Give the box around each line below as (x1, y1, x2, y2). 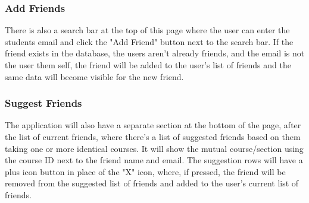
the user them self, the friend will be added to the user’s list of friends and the (5, 59, 291, 71)
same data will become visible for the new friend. (5, 70, 184, 83)
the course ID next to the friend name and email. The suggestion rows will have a (5, 154, 303, 166)
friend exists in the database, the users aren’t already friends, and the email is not (5, 47, 305, 59)
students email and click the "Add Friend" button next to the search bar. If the (5, 35, 294, 47)
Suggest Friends (5, 96, 82, 110)
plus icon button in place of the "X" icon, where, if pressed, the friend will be (5, 165, 286, 177)
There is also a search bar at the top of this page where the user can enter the (5, 24, 290, 36)
